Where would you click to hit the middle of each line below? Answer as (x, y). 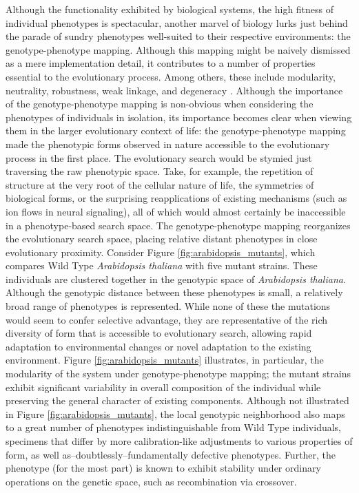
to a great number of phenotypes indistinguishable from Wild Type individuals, (174, 427)
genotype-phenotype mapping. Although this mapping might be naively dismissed (178, 49)
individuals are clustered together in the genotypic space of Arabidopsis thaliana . (176, 279)
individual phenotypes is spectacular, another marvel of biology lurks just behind (177, 22)
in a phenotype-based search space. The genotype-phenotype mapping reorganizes (178, 225)
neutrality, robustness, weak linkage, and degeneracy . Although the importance (174, 90)
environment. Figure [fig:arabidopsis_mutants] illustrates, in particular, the (165, 360)
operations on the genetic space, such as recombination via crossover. (151, 481)
